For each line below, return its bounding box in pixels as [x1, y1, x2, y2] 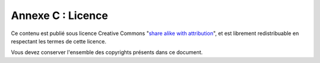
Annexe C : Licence [11, 9, 108, 22]
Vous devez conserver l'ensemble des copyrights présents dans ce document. [11, 49, 203, 56]
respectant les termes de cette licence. [11, 37, 107, 45]
